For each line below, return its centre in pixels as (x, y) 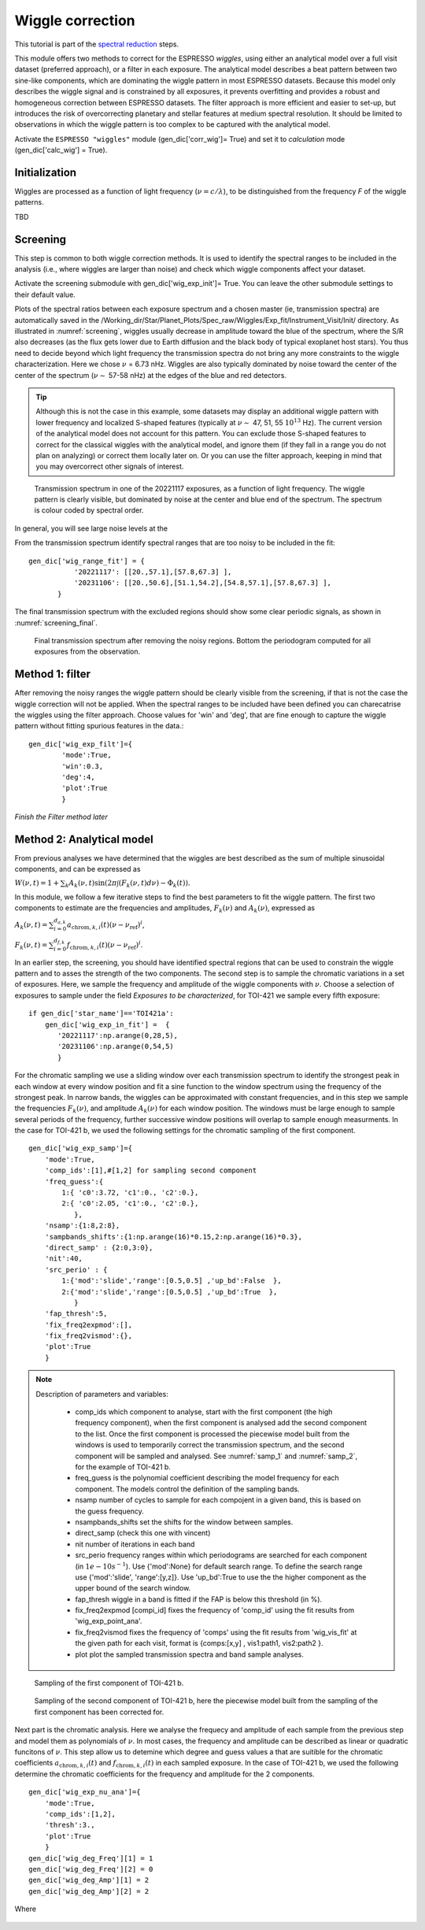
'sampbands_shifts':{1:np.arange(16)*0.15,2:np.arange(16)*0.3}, (174, 1237)
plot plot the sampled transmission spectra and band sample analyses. (190, 1654)
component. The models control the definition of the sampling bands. (187, 1489)
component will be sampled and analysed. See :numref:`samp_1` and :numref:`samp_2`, (216, 1456)
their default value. (45, 295)
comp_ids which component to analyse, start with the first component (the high (204, 1412)
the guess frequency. (110, 1511)
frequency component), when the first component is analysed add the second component (221, 1423)
